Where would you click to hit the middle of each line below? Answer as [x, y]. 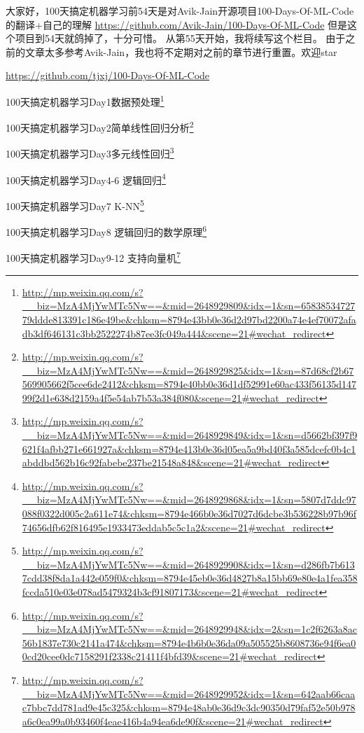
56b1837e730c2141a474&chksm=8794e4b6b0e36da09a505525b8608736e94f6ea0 [189, 642]
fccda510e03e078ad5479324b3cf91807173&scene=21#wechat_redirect [170, 592]
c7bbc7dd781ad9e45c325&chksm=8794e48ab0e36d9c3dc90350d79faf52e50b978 [189, 707]
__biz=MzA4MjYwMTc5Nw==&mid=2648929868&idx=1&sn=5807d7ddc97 [189, 500]
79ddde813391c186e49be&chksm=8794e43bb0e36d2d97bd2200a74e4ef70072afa [189, 319]
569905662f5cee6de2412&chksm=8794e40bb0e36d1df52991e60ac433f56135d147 [189, 384]
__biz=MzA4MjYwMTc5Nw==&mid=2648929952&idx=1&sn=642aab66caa [189, 693]
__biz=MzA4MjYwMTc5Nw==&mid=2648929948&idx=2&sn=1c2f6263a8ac [189, 629]
